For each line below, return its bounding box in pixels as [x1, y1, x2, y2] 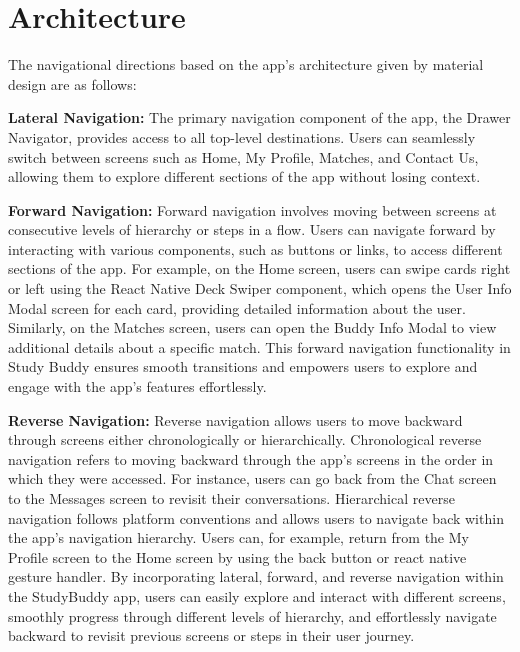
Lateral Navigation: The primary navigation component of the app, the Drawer [8, 107, 511, 128]
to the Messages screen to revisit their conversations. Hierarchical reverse [8, 488, 455, 508]
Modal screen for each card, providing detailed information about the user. [8, 297, 466, 318]
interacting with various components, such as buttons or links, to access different [8, 238, 503, 259]
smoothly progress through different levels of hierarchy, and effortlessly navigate [8, 605, 497, 626]
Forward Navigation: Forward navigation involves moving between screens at [8, 199, 497, 220]
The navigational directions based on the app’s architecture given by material [8, 54, 484, 75]
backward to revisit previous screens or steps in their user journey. [8, 625, 415, 646]
